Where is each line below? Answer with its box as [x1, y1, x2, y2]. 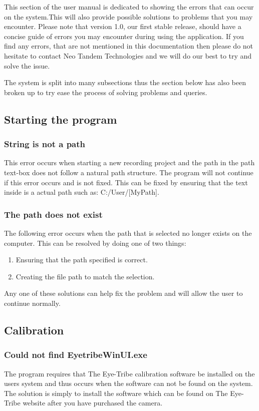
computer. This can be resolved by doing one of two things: [4, 237, 186, 248]
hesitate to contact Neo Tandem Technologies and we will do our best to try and [4, 50, 252, 61]
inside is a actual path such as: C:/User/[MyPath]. [4, 187, 159, 197]
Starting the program [4, 111, 117, 127]
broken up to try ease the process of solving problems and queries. [4, 87, 207, 97]
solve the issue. [4, 60, 50, 71]
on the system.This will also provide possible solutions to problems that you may [4, 11, 253, 22]
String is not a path [4, 138, 85, 150]
